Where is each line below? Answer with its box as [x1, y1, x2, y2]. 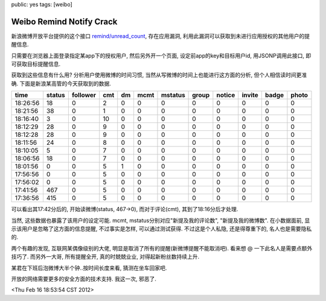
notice [216, 91, 235, 100]
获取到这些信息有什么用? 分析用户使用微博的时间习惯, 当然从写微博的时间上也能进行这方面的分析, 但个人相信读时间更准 [11, 71, 307, 78]
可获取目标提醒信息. [11, 60, 61, 68]
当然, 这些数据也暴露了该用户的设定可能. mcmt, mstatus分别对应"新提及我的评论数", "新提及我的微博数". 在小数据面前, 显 [11, 217, 310, 224]
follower [71, 91, 97, 100]
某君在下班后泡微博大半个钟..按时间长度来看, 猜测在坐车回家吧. [11, 264, 167, 271]
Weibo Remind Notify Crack [11, 16, 118, 27]
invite [241, 91, 259, 100]
